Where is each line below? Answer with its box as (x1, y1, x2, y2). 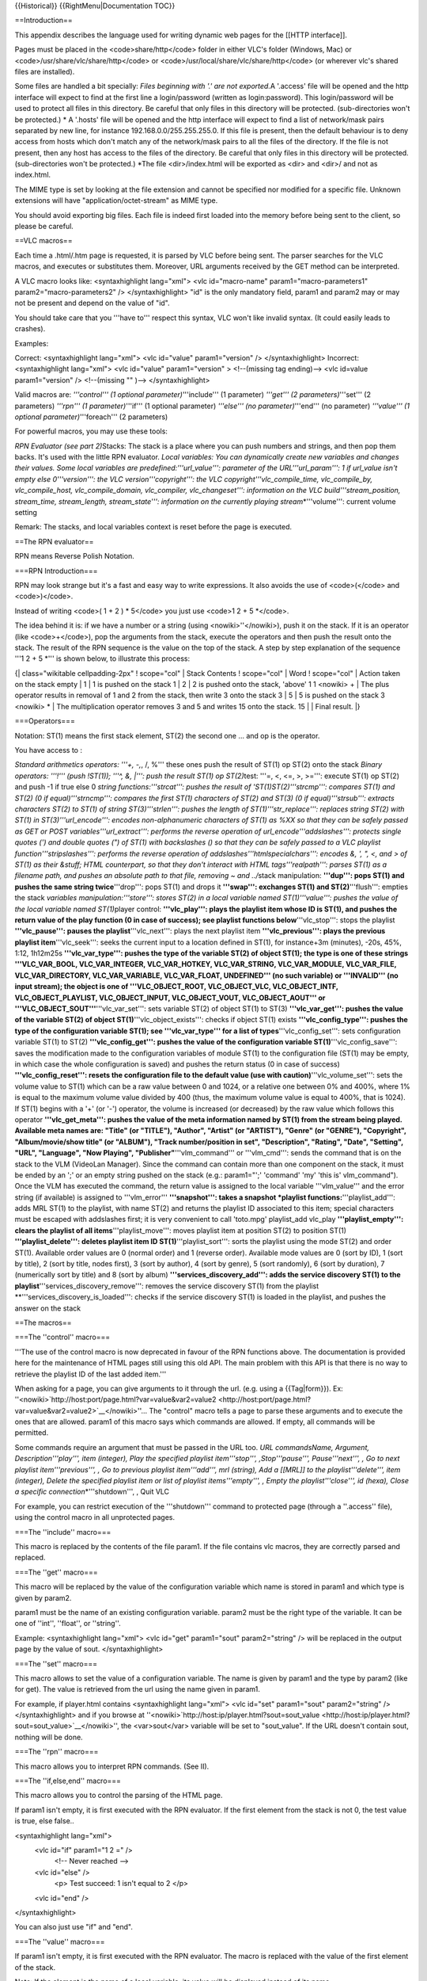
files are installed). (14, 67, 75, 76)
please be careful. (14, 222, 74, 231)
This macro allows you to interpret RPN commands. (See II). (14, 1762, 210, 1771)
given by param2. (14, 1593, 72, 1602)
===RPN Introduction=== (14, 566, 98, 575)
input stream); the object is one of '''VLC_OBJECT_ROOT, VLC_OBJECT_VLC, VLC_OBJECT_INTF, (14, 982, 338, 991)
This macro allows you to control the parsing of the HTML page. (14, 1791, 223, 1800)
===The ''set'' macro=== (14, 1658, 98, 1668)
